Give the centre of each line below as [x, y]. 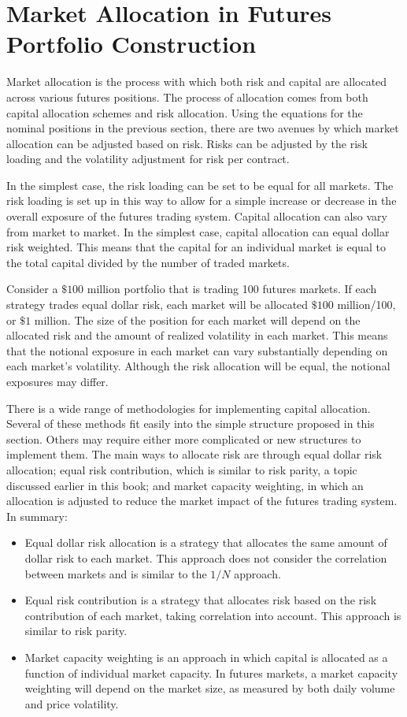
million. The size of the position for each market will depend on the [197, 319]
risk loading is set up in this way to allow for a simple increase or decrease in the [202, 201]
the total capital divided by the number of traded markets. [148, 262]
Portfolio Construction [131, 44]
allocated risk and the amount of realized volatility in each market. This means [197, 335]
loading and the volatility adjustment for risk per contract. [148, 159]
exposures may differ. [57, 381]
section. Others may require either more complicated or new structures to [184, 438]
